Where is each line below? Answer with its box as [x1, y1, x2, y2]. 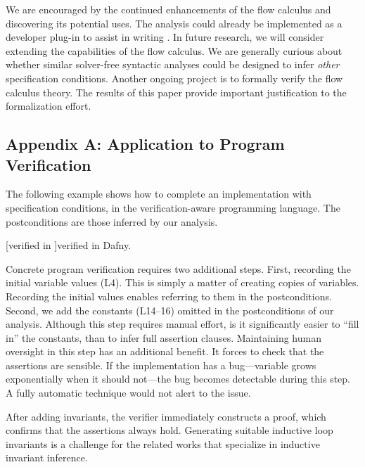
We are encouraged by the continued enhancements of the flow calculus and [6, 2, 331, 16]
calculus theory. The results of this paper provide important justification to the [6, 84, 347, 99]
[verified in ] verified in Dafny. [6, 238, 132, 252]
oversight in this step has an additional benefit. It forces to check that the [6, 344, 324, 359]
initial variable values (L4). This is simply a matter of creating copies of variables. [6, 275, 359, 290]
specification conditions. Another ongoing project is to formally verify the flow [6, 70, 343, 85]
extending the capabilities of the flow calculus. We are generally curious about [6, 43, 342, 58]
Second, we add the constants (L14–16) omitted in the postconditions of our [6, 302, 334, 317]
